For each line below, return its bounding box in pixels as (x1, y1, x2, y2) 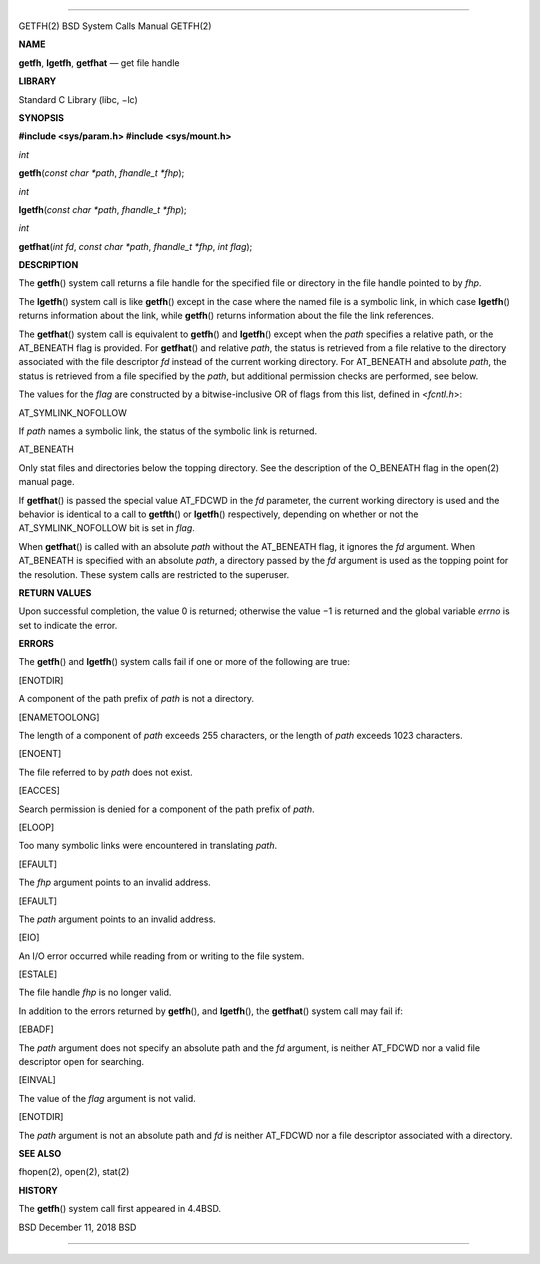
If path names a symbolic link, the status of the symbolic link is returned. (18, 425, 318, 437)
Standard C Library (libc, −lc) (18, 93, 139, 105)
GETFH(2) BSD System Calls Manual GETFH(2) (18, 20, 212, 32)
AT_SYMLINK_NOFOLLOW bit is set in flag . (18, 522, 195, 534)
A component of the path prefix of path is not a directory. (18, 693, 255, 705)
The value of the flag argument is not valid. (18, 1092, 196, 1104)
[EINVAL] (18, 1074, 57, 1086)
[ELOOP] (18, 821, 55, 833)
